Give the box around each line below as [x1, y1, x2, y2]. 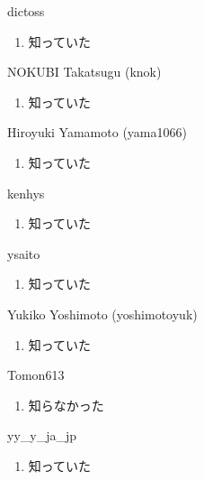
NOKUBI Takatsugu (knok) [7, 62, 162, 81]
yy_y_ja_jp [7, 426, 77, 445]
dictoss [7, 2, 45, 20]
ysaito [7, 244, 40, 263]
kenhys [7, 183, 45, 202]
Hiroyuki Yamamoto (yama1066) [7, 123, 187, 142]
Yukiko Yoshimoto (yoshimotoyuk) [7, 304, 198, 323]
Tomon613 [7, 365, 65, 384]
